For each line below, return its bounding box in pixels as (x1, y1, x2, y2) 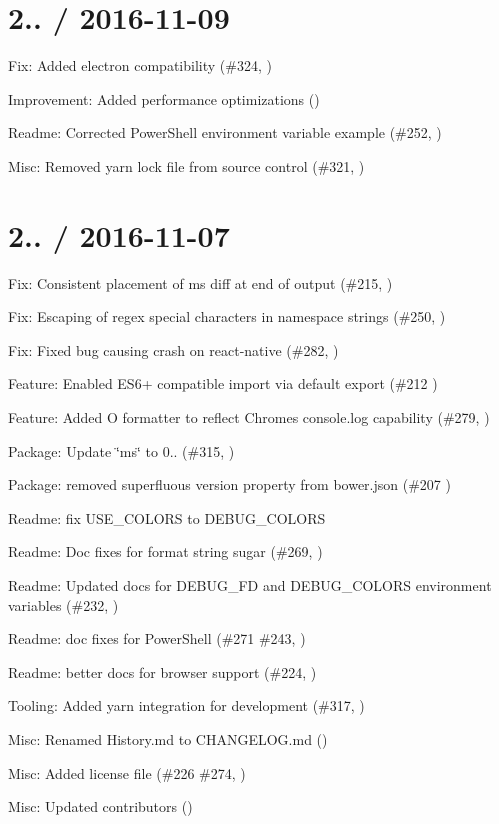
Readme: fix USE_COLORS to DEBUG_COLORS (8, 507, 326, 528)
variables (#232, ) (8, 594, 119, 615)
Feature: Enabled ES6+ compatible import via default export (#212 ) (8, 373, 438, 394)
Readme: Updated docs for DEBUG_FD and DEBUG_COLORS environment (8, 574, 492, 595)
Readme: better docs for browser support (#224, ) (8, 661, 317, 682)
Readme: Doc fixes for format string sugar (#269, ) (8, 541, 323, 562)
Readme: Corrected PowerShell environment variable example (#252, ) (8, 122, 442, 143)
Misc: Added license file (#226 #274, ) (8, 762, 246, 783)
